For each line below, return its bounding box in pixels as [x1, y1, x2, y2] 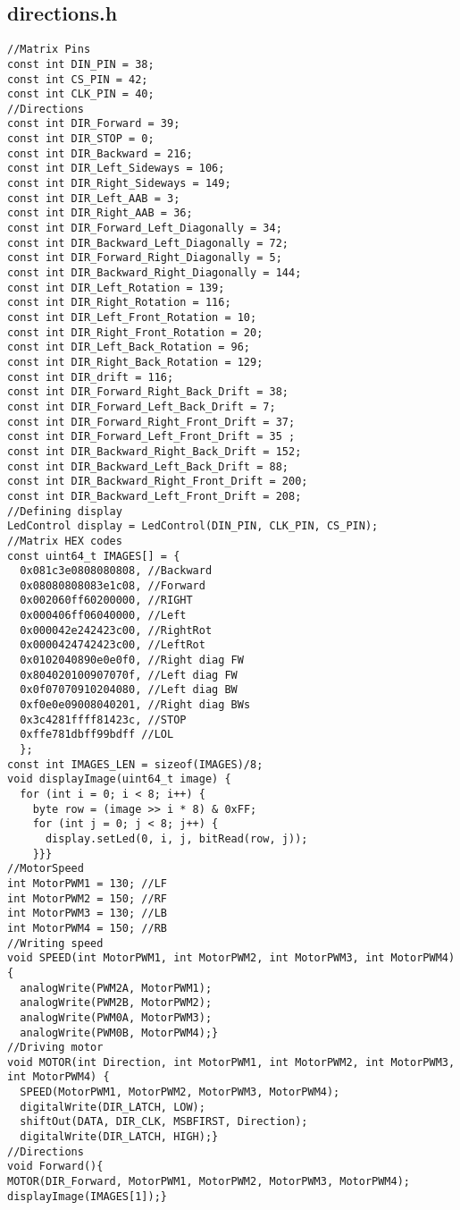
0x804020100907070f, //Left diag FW [20, 668, 238, 681]
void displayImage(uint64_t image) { [7, 773, 231, 786]
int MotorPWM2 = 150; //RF [7, 892, 167, 905]
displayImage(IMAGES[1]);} [7, 1189, 167, 1203]
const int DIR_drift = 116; [7, 370, 174, 384]
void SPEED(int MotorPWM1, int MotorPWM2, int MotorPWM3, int [7, 952, 385, 965]
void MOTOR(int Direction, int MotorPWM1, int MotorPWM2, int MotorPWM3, [7, 1055, 456, 1069]
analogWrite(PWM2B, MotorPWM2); [20, 996, 213, 1010]
